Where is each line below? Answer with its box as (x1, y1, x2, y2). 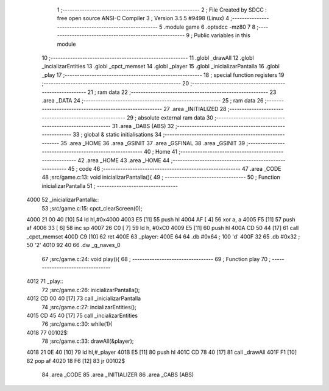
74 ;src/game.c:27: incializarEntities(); (41, 303, 137, 310)
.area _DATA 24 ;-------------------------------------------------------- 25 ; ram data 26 (41, 96, 264, 104)
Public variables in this (194, 32, 251, 39)
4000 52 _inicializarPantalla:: (26, 196, 99, 204)
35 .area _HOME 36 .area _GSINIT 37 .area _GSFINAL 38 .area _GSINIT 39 (60, 139, 246, 146)
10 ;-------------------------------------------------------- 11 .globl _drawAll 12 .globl (41, 54, 254, 61)
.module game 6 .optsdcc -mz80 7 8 (163, 23, 256, 30)
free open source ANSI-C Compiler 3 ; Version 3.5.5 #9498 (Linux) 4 (57, 15, 230, 22)
